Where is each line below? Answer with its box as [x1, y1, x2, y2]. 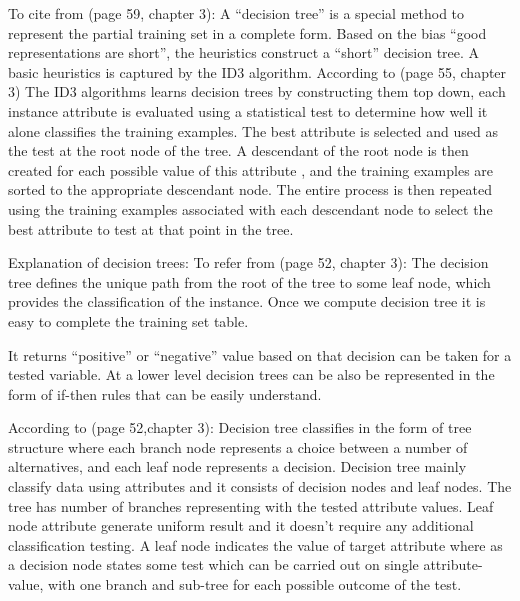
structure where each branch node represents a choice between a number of [8, 436, 468, 457]
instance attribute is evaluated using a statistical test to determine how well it [8, 100, 488, 121]
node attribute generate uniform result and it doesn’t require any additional [8, 515, 474, 536]
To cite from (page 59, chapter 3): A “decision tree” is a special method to [8, 3, 465, 23]
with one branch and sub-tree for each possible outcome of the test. [48, 574, 462, 595]
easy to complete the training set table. [8, 310, 249, 331]
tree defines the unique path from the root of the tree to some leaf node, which [8, 271, 491, 292]
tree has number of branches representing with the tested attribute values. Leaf [8, 495, 494, 516]
